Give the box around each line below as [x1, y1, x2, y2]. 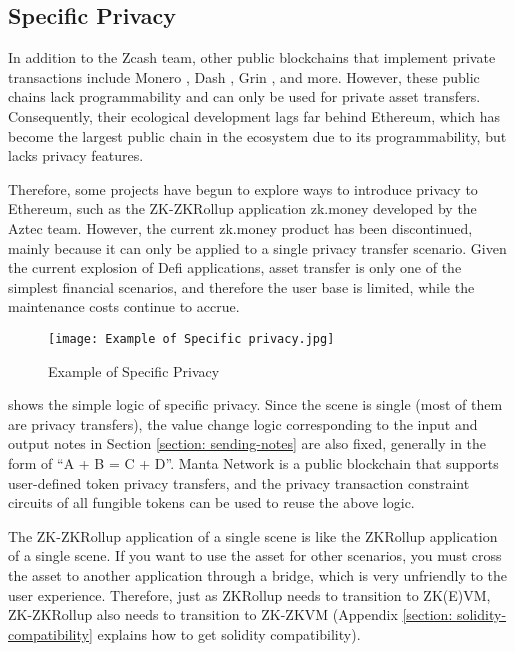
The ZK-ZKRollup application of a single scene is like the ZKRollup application [8, 525, 498, 546]
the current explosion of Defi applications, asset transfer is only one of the [8, 257, 462, 278]
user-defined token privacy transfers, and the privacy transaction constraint [8, 472, 470, 493]
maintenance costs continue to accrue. [8, 296, 240, 317]
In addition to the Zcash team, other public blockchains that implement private [8, 47, 496, 68]
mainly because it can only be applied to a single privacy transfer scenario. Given [8, 237, 507, 258]
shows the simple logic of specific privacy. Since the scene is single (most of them [8, 394, 503, 415]
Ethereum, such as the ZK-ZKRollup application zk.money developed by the [8, 198, 477, 219]
